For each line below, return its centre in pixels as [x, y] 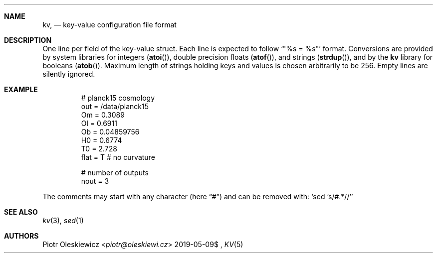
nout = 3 [95, 181]
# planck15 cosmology [118, 98]
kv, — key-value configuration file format [109, 25]
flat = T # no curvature [118, 157]
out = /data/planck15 [115, 106]
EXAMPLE [21, 89]
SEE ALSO [21, 212]
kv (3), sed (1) [63, 220]
